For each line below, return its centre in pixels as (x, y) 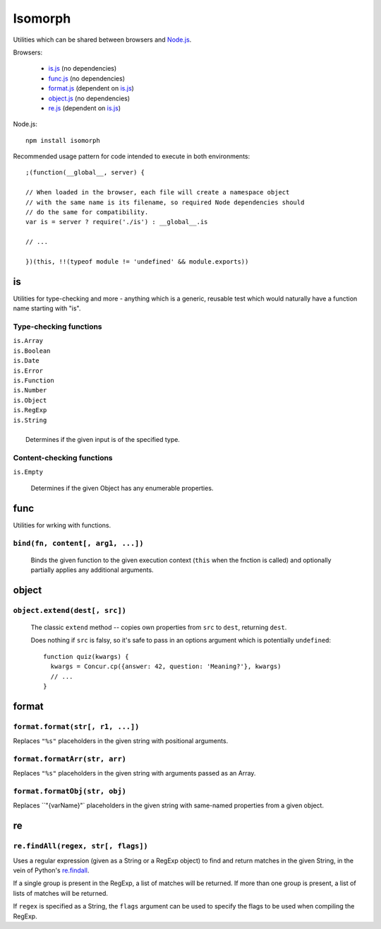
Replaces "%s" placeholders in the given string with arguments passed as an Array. (134, 773)
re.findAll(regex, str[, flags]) (80, 846)
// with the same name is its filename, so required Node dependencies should (165, 202)
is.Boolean (32, 351)
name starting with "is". (47, 308)
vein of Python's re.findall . (51, 870)
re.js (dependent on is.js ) (85, 108)
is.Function (34, 380)
